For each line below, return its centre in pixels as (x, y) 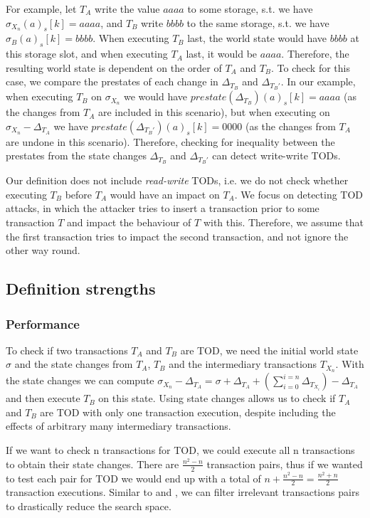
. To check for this (311, 67)
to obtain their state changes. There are (92, 464)
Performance (43, 323)
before (79, 194)
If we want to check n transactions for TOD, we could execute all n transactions (180, 450)
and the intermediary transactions (243, 364)
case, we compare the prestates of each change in (112, 81)
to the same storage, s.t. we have (258, 22)
